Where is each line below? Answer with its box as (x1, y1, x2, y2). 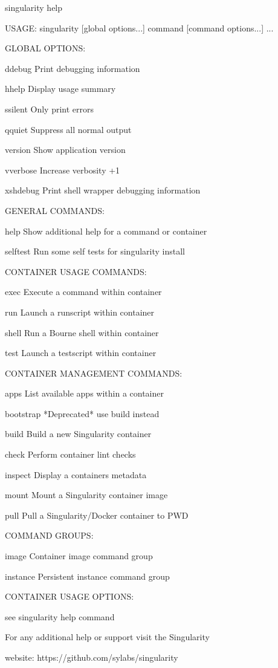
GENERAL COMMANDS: (5, 204, 105, 216)
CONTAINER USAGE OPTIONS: (5, 590, 134, 603)
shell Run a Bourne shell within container (5, 326, 159, 339)
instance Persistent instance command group (5, 569, 170, 582)
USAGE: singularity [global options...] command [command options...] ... (5, 21, 274, 34)
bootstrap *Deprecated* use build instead (5, 407, 160, 420)
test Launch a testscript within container (5, 346, 157, 359)
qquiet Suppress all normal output (5, 123, 132, 135)
